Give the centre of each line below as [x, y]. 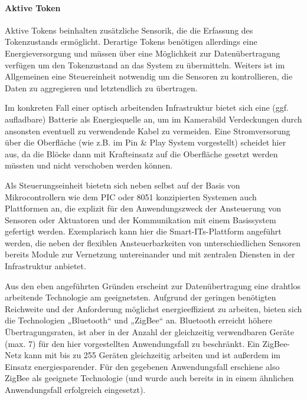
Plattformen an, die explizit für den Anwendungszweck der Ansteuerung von [143, 208]
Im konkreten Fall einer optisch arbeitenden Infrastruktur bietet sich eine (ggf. [147, 108]
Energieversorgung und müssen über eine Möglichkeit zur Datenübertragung [143, 53]
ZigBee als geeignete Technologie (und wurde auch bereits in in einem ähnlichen [149, 378]
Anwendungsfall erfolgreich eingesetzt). [75, 390]
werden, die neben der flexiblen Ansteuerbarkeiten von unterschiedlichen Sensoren [153, 242]
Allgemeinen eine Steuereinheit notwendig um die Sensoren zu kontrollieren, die [149, 76]
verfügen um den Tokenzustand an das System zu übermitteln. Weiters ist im [145, 65]
